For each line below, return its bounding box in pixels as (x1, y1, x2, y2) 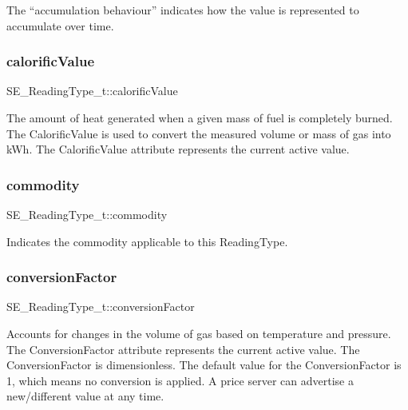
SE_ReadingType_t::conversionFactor (6, 298, 195, 315)
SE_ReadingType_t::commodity (6, 206, 168, 222)
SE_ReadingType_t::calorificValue (6, 82, 178, 99)
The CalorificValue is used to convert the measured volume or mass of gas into (6, 125, 391, 141)
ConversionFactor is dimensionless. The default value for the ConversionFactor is (6, 356, 402, 373)
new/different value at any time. (6, 388, 164, 404)
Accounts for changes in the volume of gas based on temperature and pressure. (6, 325, 391, 341)
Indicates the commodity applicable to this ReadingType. (6, 233, 288, 249)
